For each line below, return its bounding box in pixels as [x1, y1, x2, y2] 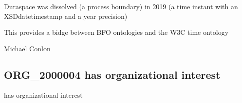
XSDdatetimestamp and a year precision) [4, 11, 128, 21]
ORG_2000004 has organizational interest [4, 67, 221, 82]
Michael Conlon [4, 43, 51, 53]
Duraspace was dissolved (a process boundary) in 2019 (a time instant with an [4, 1, 238, 11]
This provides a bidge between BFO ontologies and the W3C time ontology [4, 27, 229, 37]
